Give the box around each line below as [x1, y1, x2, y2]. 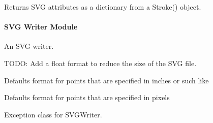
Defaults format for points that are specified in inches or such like [4, 75, 209, 85]
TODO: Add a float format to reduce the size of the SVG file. [4, 57, 197, 68]
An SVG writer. [4, 41, 54, 51]
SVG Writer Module [4, 21, 78, 32]
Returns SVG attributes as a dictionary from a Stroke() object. [4, 2, 201, 12]
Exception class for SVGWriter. [4, 109, 102, 119]
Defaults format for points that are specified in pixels [4, 92, 170, 103]
